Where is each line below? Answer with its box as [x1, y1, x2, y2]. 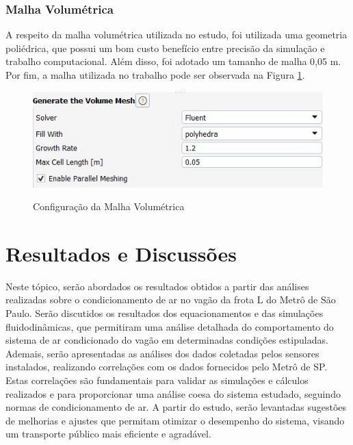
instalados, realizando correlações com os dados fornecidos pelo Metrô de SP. [5, 359, 328, 374]
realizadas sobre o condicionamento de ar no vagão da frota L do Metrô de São [5, 292, 336, 307]
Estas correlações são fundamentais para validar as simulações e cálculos [5, 372, 309, 387]
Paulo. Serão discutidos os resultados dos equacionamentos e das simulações [5, 306, 324, 320]
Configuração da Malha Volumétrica [33, 199, 185, 214]
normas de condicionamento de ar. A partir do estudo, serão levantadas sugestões [5, 400, 347, 414]
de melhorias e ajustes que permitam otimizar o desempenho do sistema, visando [5, 413, 345, 427]
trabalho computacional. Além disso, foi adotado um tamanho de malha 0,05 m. [5, 54, 341, 68]
